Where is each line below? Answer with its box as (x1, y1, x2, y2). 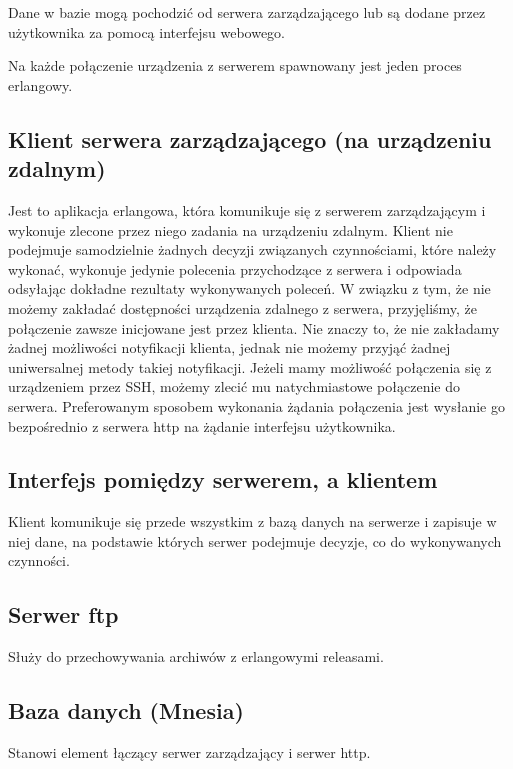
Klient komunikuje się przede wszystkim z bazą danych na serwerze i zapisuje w (8, 511, 497, 532)
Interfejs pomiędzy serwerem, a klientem (8, 464, 438, 495)
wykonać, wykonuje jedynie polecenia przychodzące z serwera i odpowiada (8, 258, 462, 279)
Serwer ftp (8, 599, 119, 630)
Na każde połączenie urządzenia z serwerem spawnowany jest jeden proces (8, 55, 462, 76)
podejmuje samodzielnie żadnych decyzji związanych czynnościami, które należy (8, 239, 497, 260)
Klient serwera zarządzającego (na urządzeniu (8, 123, 492, 154)
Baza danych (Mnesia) (8, 695, 244, 726)
